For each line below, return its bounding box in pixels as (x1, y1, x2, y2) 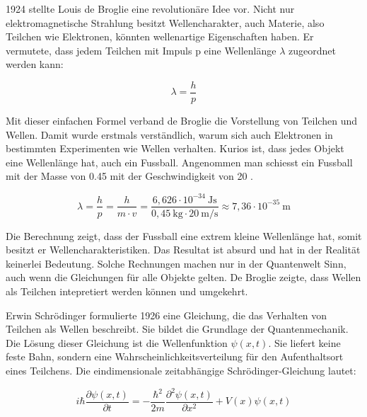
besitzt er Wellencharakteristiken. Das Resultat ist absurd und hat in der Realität (6, 242, 361, 257)
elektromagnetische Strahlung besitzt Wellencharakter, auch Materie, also (6, 15, 325, 30)
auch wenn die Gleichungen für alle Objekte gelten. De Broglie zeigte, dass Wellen (6, 270, 361, 285)
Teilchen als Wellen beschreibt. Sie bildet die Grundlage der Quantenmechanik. (6, 321, 349, 336)
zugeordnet (289, 42, 336, 57)
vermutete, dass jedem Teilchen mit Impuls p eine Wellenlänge (6, 42, 276, 57)
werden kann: (6, 57, 64, 72)
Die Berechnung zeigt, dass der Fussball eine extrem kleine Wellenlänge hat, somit (6, 228, 362, 243)
